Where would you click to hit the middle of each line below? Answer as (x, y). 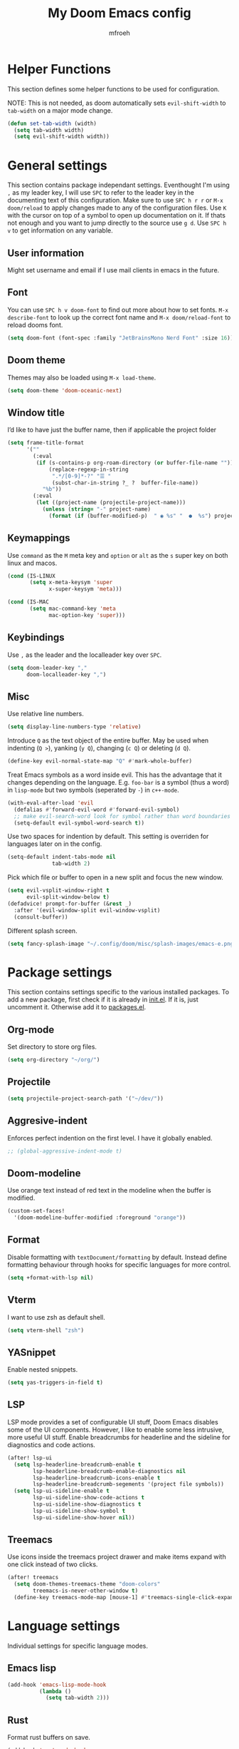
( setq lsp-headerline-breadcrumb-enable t (78, 1464)
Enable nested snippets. (43, 1370)
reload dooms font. (35, 325)
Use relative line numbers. (46, 714)
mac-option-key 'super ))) (87, 615)
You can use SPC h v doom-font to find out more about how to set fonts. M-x (118, 310)
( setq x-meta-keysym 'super (71, 583)
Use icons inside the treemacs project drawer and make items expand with (117, 1557)
